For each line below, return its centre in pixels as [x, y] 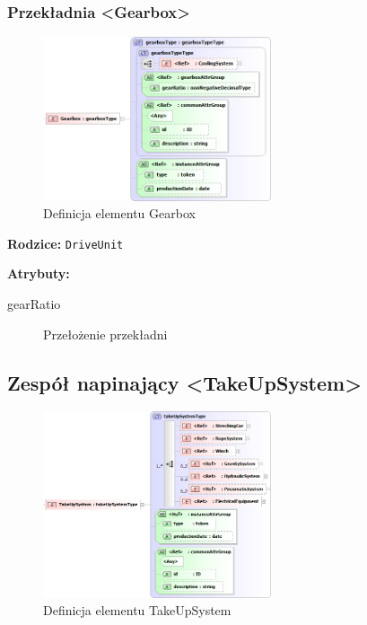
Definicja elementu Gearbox [119, 213]
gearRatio [34, 304]
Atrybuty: [39, 273]
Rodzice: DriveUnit [66, 243]
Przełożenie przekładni [105, 334]
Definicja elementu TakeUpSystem [137, 610]
